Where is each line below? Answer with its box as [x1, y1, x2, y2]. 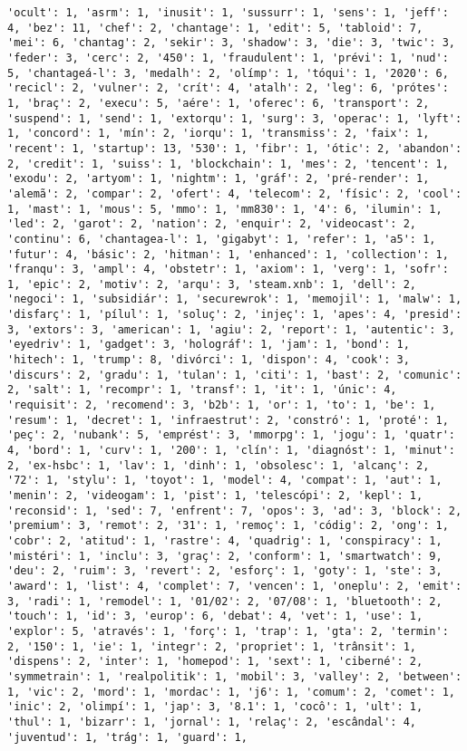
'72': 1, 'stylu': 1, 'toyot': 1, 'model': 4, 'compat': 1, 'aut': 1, [7, 474, 443, 487]
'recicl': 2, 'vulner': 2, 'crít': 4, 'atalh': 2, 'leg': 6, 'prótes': [7, 82, 449, 95]
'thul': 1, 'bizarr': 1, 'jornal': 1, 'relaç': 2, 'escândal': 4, [7, 715, 417, 728]
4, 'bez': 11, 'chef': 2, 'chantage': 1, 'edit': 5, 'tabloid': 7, [7, 21, 423, 34]
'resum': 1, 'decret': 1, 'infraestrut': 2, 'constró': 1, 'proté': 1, [7, 413, 449, 427]
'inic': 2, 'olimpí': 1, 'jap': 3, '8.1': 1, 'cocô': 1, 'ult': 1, [7, 700, 423, 714]
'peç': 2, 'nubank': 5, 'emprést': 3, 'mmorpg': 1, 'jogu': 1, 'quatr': [7, 428, 455, 442]
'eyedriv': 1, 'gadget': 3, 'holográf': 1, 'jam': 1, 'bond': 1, [7, 338, 410, 351]
